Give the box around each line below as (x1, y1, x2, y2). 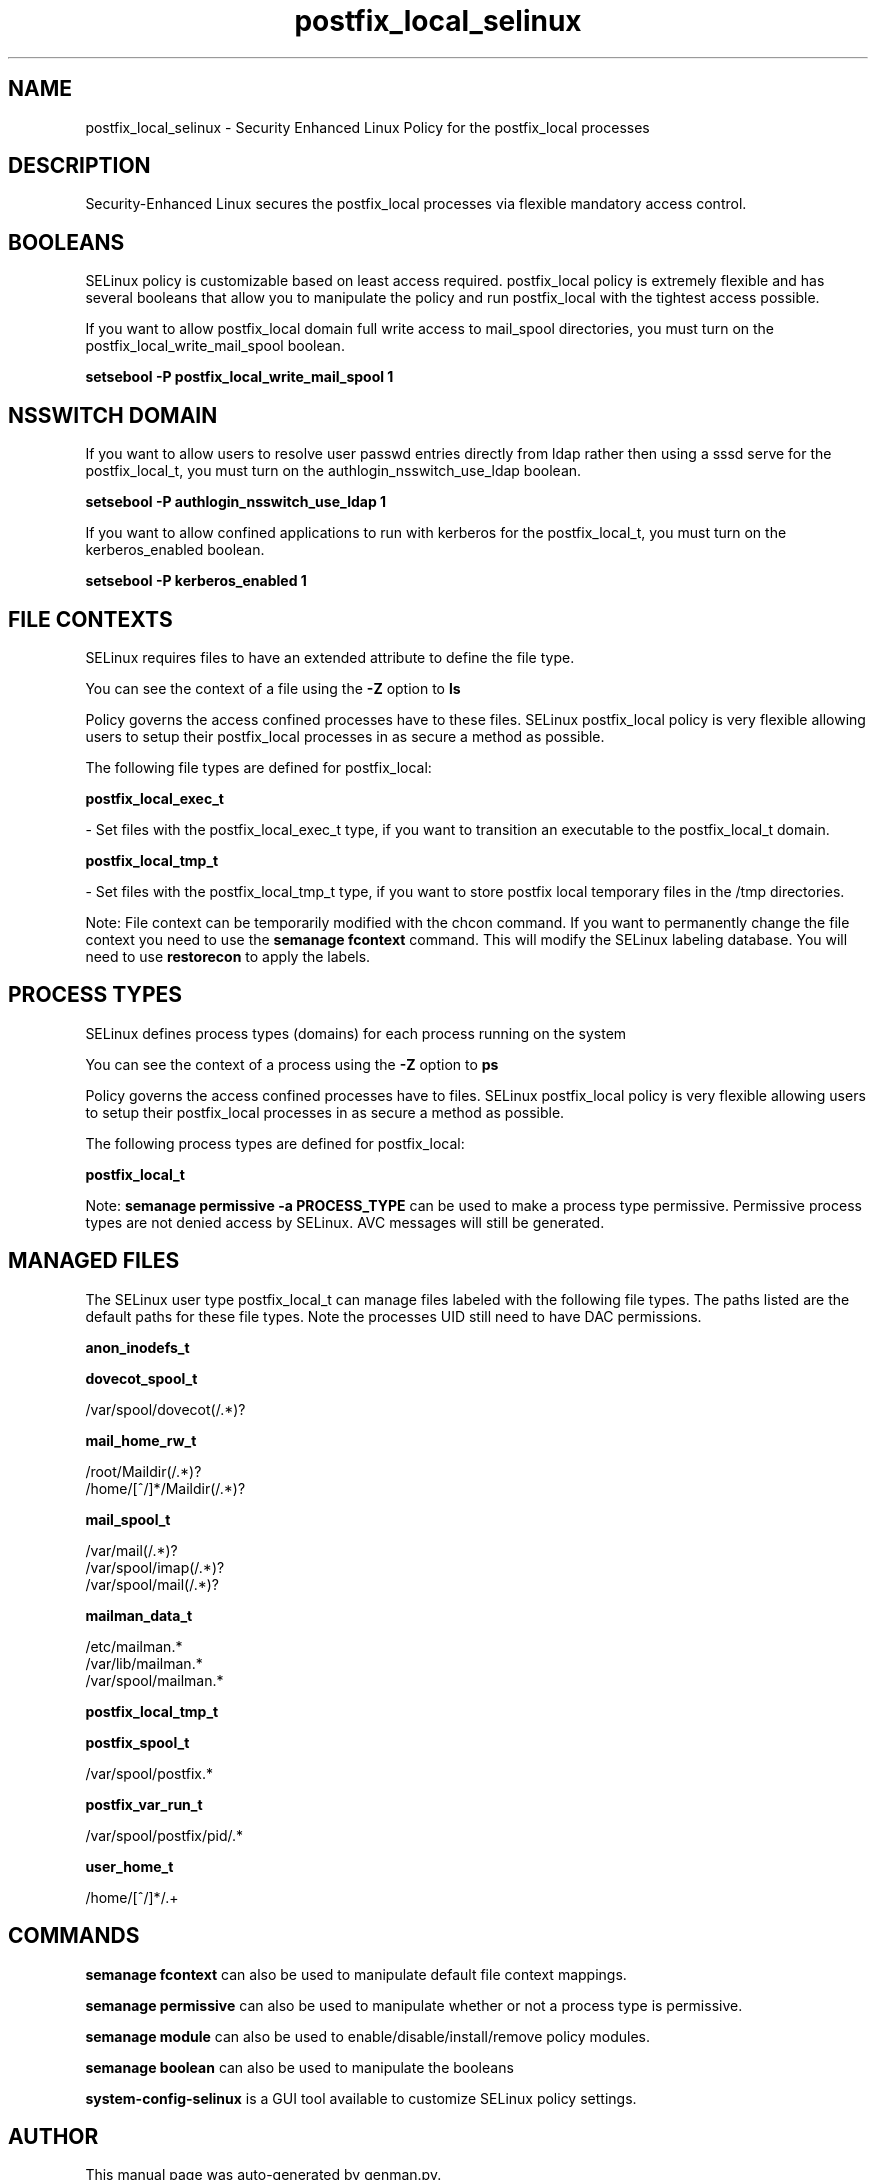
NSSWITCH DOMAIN (8, 402, 218, 428)
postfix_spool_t (85, 1733, 190, 1751)
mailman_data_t (85, 1606, 193, 1624)
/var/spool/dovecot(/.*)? (85, 1400, 246, 1418)
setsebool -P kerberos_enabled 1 (85, 572, 307, 590)
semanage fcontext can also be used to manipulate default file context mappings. (85, 1965, 627, 1983)
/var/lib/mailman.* (85, 1654, 203, 1672)
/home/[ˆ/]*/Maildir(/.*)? (85, 1479, 246, 1497)
